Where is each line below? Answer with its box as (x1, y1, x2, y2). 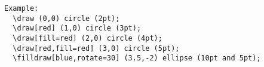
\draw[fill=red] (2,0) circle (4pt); (13, 33, 162, 42)
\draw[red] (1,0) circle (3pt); (13, 24, 142, 33)
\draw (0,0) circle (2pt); (13, 14, 120, 23)
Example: (4, 4, 39, 13)
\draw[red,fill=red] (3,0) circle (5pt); (13, 44, 180, 53)
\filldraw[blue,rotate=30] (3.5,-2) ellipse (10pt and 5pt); (13, 54, 261, 63)
